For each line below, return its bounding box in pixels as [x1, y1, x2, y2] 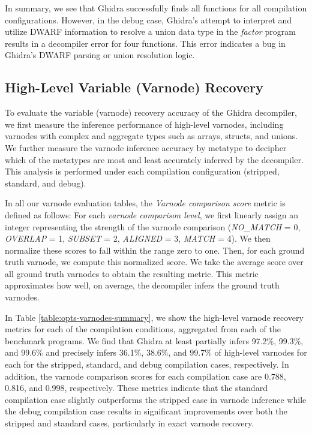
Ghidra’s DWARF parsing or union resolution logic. [5, 49, 195, 61]
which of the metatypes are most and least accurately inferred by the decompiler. [5, 153, 304, 166]
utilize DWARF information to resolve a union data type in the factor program [5, 25, 296, 38]
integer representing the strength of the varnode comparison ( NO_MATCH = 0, [5, 220, 301, 233]
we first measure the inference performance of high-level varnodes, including [5, 118, 284, 130]
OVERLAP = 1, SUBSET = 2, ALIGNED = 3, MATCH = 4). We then [5, 232, 271, 245]
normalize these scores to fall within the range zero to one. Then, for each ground [5, 243, 305, 256]
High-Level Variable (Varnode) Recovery [5, 78, 263, 97]
